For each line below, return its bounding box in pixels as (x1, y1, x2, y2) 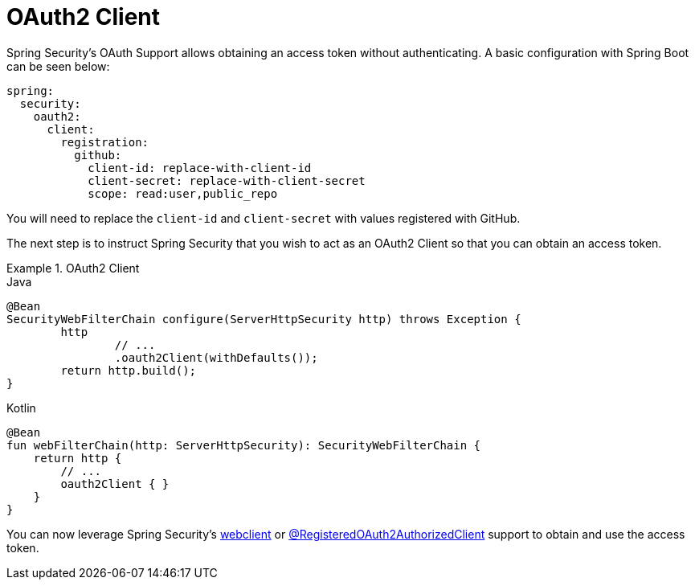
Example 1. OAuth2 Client (6, 260, 140, 275)
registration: (60, 135, 149, 149)
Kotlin (6, 400, 36, 415)
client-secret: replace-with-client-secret (88, 174, 366, 187)
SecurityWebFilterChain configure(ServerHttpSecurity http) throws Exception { (6, 312, 521, 326)
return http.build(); (60, 363, 197, 377)
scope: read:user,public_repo (88, 186, 278, 200)
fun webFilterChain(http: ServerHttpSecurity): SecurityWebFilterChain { (6, 438, 481, 452)
